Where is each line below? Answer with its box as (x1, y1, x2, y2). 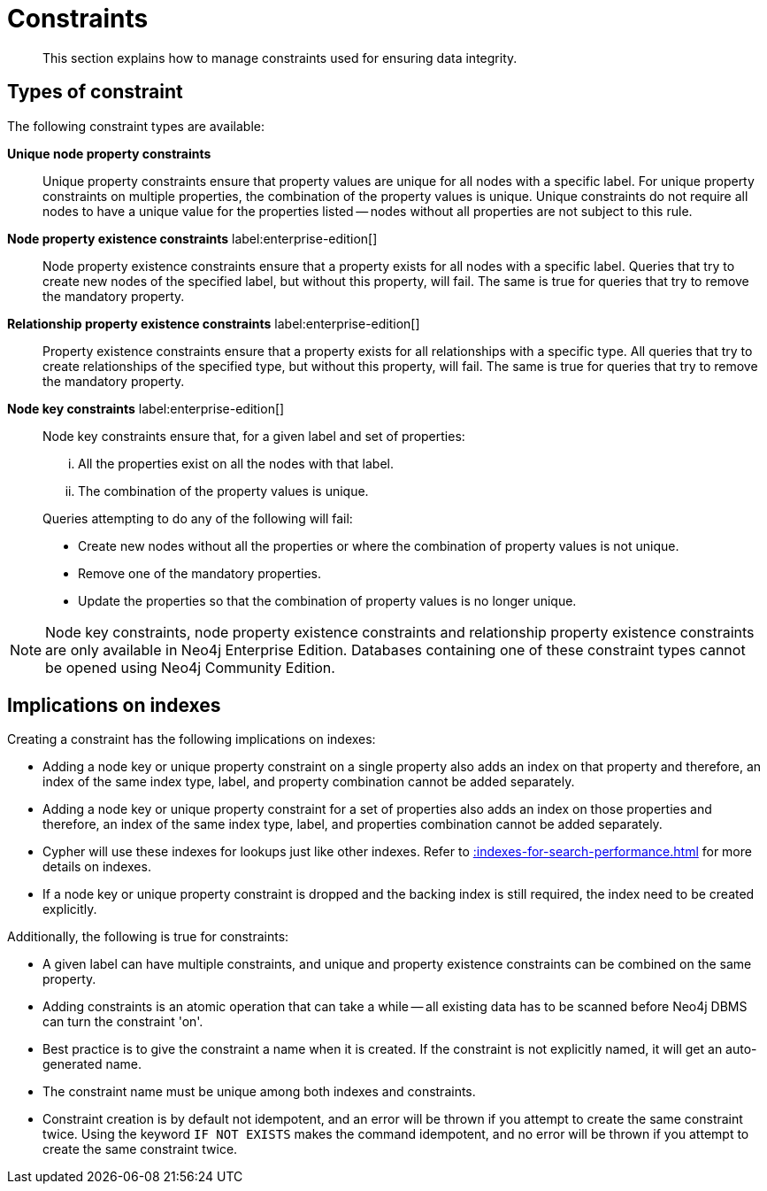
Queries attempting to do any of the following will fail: (42, 510, 353, 526)
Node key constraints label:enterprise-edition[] (7, 400, 285, 416)
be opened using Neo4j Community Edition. (45, 658, 335, 677)
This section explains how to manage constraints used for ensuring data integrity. (42, 50, 518, 66)
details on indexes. (42, 859, 151, 875)
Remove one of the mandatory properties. (78, 565, 322, 581)
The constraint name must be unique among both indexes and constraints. (42, 1084, 476, 1100)
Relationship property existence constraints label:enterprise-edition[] (7, 315, 420, 331)
